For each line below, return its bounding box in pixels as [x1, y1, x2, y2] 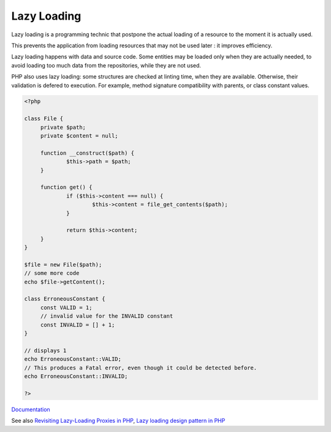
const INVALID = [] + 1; [40, 321, 115, 328]
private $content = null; [40, 133, 119, 139]
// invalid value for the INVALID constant [40, 313, 173, 320]
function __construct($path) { [40, 149, 135, 156]
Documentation [11, 406, 50, 413]
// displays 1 [24, 347, 67, 354]
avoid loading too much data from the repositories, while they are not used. [11, 61, 202, 69]
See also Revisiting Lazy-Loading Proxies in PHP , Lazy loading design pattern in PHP [11, 417, 226, 425]
